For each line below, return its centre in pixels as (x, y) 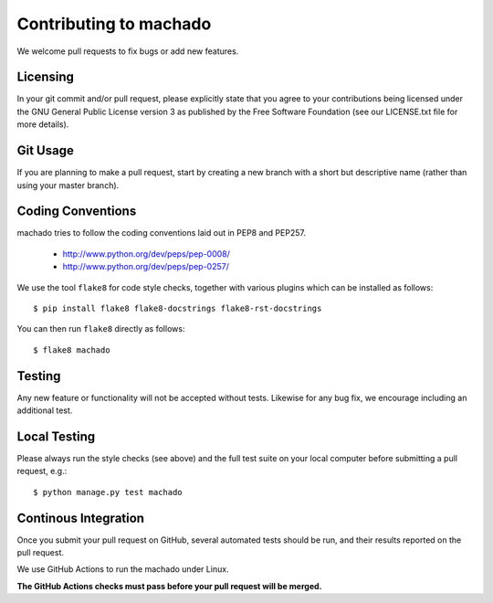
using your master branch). (68, 185)
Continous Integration (81, 518)
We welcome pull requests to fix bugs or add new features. (128, 51)
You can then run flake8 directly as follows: (101, 329)
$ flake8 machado (72, 350)
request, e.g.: (42, 471)
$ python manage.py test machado (108, 492)
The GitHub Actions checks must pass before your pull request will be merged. (169, 586)
